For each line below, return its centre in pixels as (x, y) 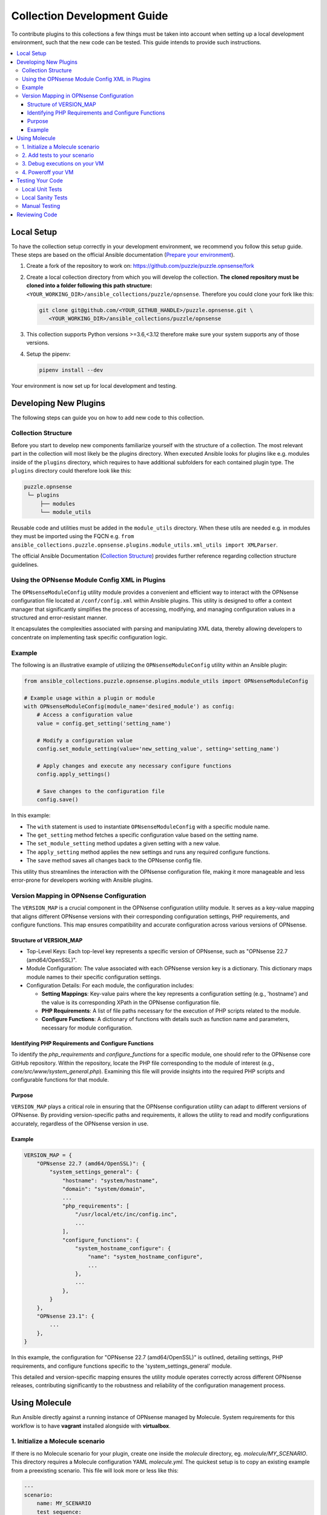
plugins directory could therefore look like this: (71, 470)
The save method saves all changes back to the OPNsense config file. (114, 861)
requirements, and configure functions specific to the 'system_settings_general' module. (122, 1366)
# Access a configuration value (85, 715)
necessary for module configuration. (87, 1028)
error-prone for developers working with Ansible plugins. (82, 880)
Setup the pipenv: (48, 354)
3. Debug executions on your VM (63, 164)
